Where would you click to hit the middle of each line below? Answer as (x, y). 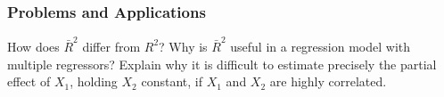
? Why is (183, 46)
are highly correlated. (328, 81)
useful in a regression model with (321, 46)
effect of (29, 81)
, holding (94, 81)
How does (33, 46)
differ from (111, 46)
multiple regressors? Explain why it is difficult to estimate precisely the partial (222, 64)
